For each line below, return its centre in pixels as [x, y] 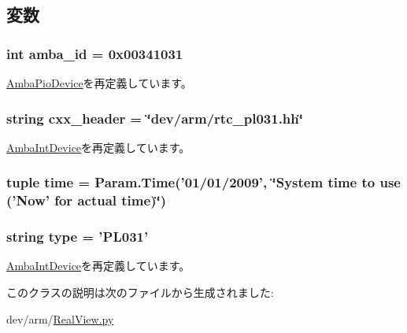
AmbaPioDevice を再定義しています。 [99, 83]
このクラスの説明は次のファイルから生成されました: [140, 292]
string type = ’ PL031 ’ [78, 237]
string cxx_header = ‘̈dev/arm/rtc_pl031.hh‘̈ [155, 118]
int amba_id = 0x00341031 [95, 53]
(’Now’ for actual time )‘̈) [86, 200]
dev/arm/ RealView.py [60, 318]
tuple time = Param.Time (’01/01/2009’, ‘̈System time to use [203, 182]
